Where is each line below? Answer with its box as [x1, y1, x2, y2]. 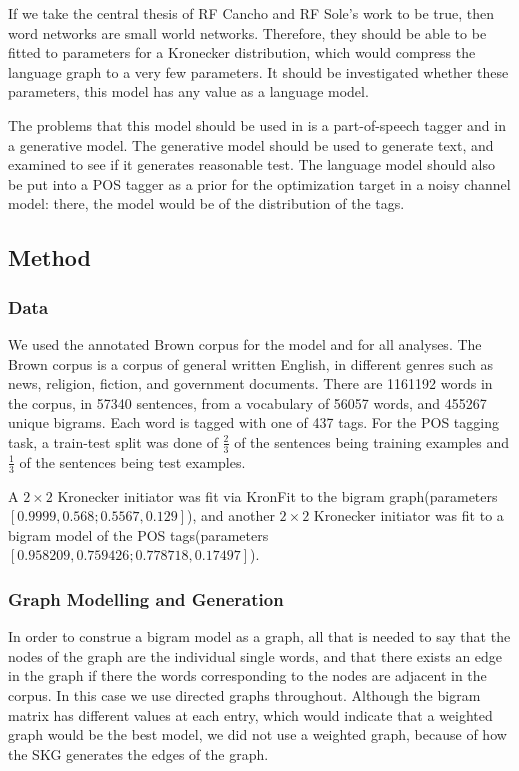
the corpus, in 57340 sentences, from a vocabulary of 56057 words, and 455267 [8, 392, 487, 413]
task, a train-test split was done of [8, 431, 218, 452]
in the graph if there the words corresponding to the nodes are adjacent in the [8, 665, 487, 686]
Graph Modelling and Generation [8, 586, 284, 611]
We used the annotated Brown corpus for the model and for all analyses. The [8, 333, 482, 354]
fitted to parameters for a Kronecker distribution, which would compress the [8, 42, 476, 63]
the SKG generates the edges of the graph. [8, 743, 269, 764]
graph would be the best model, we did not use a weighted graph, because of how [8, 724, 507, 745]
